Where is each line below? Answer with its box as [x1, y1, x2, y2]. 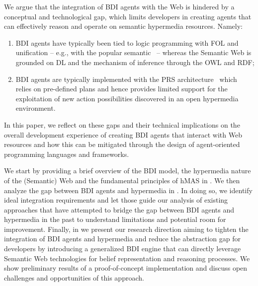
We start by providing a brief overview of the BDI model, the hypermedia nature [4, 165, 251, 176]
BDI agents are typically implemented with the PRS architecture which [15, 73, 237, 84]
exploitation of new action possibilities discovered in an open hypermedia [15, 93, 239, 103]
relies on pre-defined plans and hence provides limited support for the [15, 83, 228, 94]
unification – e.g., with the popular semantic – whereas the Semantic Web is [15, 47, 252, 58]
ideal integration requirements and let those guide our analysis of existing [4, 195, 228, 205]
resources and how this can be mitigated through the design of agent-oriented [4, 139, 240, 149]
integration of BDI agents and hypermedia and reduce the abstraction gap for [4, 233, 241, 244]
